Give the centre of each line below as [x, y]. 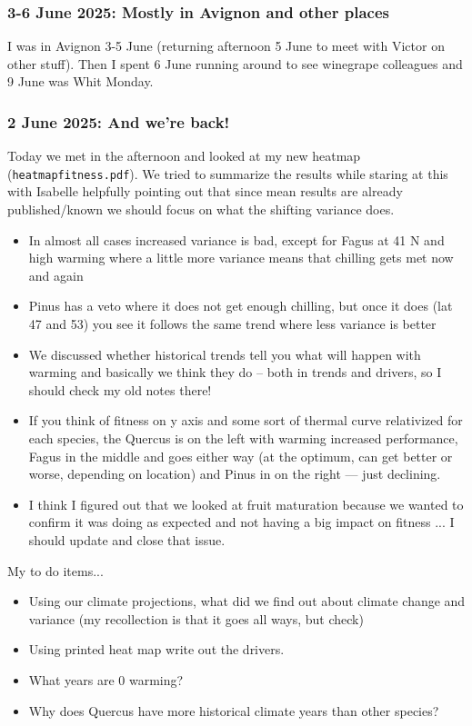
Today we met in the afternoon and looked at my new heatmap [184, 156]
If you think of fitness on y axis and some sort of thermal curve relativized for [246, 420]
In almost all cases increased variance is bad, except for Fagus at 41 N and [236, 239]
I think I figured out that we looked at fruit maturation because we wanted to [246, 504]
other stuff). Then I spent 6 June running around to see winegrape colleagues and [235, 63]
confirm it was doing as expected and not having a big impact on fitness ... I [241, 522]
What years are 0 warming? [106, 679]
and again [56, 275]
